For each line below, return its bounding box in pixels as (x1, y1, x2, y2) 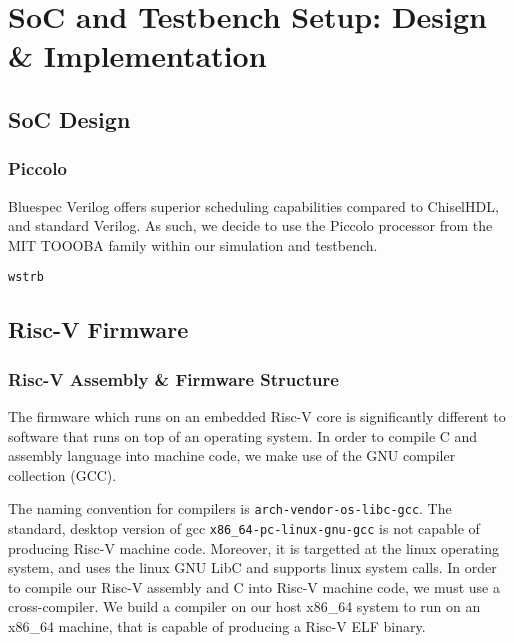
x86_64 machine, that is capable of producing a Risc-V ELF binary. (8, 616, 426, 637)
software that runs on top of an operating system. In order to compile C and (8, 425, 478, 446)
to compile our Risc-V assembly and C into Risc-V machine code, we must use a (8, 576, 500, 597)
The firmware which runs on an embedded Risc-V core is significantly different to (8, 406, 506, 426)
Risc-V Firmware (8, 314, 189, 345)
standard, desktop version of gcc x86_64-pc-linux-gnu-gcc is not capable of (8, 518, 480, 539)
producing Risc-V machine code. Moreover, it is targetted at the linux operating (8, 537, 499, 558)
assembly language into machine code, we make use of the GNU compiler (8, 445, 456, 466)
